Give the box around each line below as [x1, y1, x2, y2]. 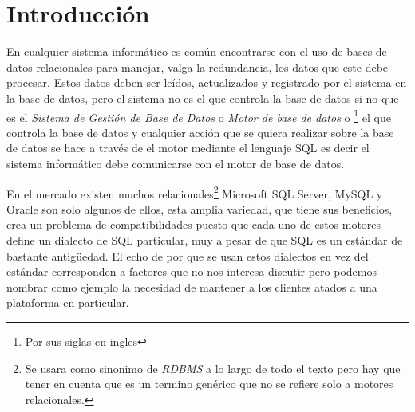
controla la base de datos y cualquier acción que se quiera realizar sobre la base [6, 124, 394, 140]
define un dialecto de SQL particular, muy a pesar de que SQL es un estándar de [6, 231, 403, 248]
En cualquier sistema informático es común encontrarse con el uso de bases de [6, 43, 387, 60]
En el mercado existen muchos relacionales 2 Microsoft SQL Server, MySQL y [6, 182, 383, 202]
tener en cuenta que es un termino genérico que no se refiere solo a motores [25, 375, 393, 392]
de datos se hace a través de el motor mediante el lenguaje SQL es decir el [6, 139, 370, 156]
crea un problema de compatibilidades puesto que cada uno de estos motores [6, 216, 381, 233]
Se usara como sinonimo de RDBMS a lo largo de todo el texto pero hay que [25, 359, 401, 376]
